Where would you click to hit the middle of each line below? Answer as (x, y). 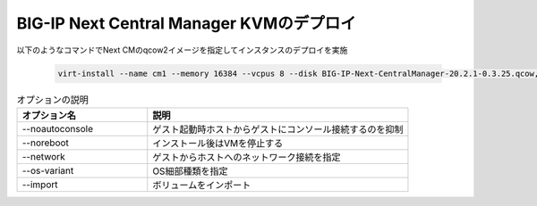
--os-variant (48, 170)
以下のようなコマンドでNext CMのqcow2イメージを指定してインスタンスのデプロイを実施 (182, 50)
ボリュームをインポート (202, 185)
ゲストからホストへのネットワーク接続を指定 (247, 157)
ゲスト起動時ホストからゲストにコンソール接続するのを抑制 (278, 129)
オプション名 (49, 115)
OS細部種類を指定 (190, 171)
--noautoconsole (58, 128)
